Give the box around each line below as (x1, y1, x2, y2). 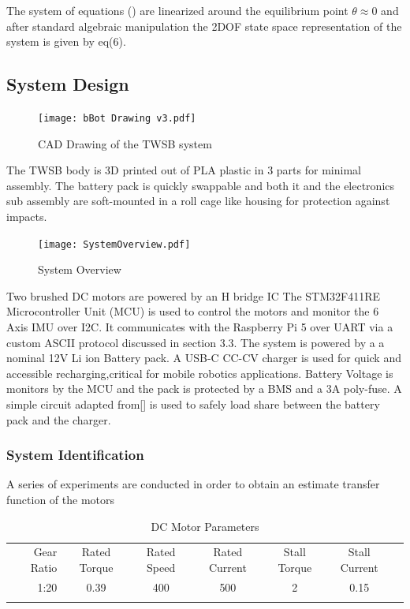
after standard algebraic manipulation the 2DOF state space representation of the (6, 17, 402, 34)
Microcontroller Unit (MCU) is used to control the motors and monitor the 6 (6, 303, 379, 319)
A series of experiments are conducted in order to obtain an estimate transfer (6, 476, 380, 492)
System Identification (6, 445, 144, 465)
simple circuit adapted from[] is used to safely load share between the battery (6, 396, 380, 413)
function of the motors (6, 491, 115, 508)
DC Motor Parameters (151, 517, 259, 534)
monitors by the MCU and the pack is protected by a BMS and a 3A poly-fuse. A (6, 380, 402, 397)
